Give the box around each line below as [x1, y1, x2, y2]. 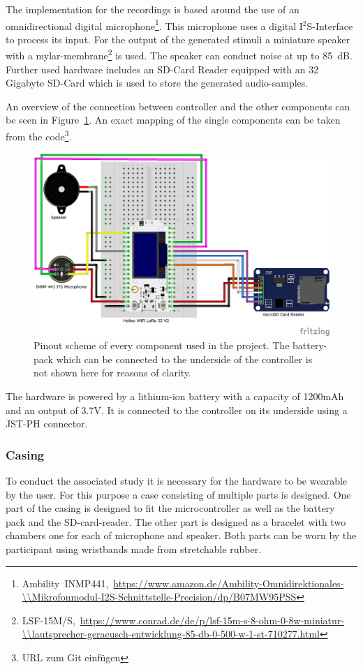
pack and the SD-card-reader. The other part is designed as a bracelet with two [6, 514, 346, 529]
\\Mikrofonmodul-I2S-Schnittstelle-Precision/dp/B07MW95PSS [22, 589, 297, 604]
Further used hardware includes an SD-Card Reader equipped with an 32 [6, 61, 319, 76]
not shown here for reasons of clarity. [34, 365, 191, 380]
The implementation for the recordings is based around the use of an [6, 2, 299, 16]
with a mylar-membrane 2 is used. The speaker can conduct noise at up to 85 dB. [6, 46, 353, 63]
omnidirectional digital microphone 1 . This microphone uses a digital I [6, 16, 303, 33]
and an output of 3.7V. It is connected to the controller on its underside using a [6, 402, 348, 417]
